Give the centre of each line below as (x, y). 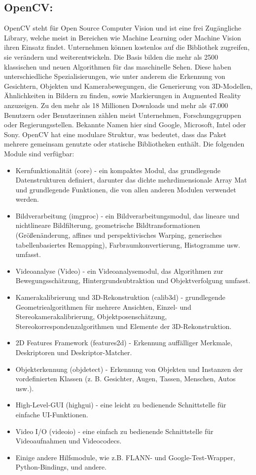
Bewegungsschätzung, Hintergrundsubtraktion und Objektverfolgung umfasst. (133, 280)
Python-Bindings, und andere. (61, 467)
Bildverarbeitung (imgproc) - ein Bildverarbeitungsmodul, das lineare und (128, 215)
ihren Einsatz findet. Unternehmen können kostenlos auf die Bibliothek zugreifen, (127, 47)
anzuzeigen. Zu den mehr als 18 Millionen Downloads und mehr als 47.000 (116, 105)
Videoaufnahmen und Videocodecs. (69, 441)
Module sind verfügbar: (39, 153)
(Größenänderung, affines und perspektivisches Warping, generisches (119, 235)
